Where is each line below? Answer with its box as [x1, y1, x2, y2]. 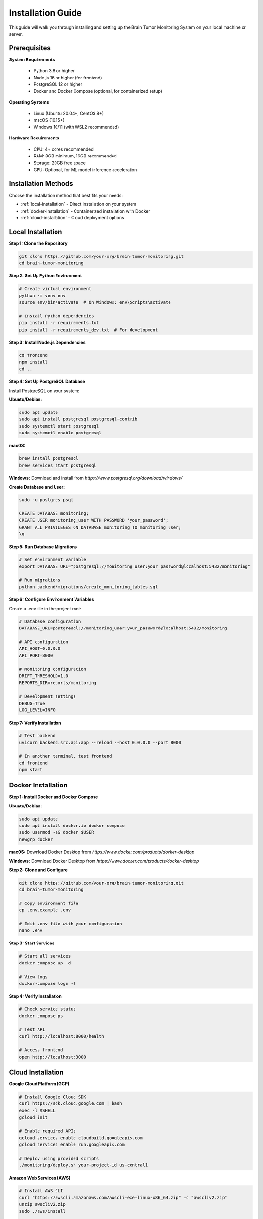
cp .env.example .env [19, 907, 71, 913]
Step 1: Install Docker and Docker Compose [9, 794, 98, 800]
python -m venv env [19, 293, 66, 298]
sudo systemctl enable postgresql [19, 430, 102, 436]
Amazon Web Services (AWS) [9, 1175, 71, 1180]
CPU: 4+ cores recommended [33, 146, 94, 152]
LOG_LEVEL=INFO [19, 707, 56, 713]
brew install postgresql [19, 456, 79, 461]
